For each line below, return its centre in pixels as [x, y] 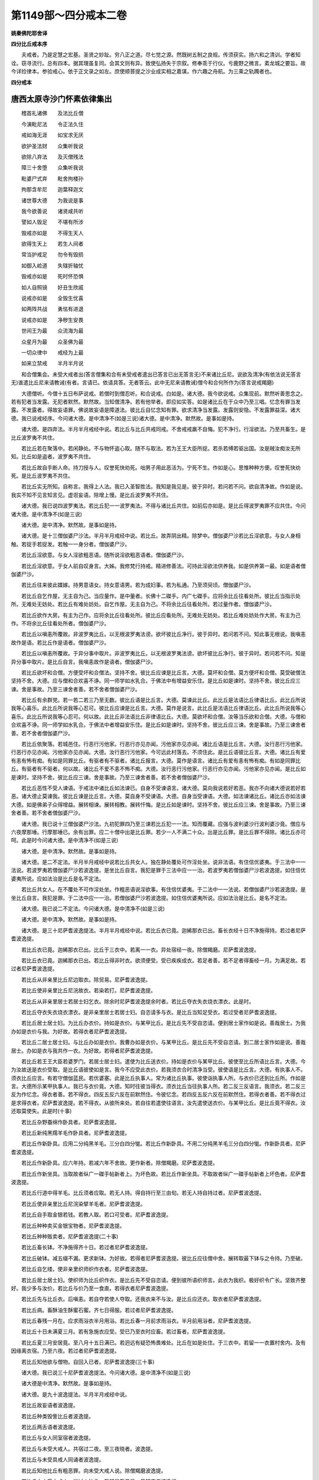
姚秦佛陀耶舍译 [29, 33]
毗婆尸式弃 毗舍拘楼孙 [52, 178]
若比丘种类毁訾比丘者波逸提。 [57, 1416]
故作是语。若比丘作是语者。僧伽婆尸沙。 [60, 642]
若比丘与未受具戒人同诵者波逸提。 [63, 1460]
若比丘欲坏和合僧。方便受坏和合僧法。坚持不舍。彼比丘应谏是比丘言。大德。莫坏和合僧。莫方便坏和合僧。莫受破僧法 [163, 673]
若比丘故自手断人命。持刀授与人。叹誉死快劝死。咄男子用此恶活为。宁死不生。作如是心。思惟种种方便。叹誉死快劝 [161, 467]
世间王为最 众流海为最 [52, 331]
